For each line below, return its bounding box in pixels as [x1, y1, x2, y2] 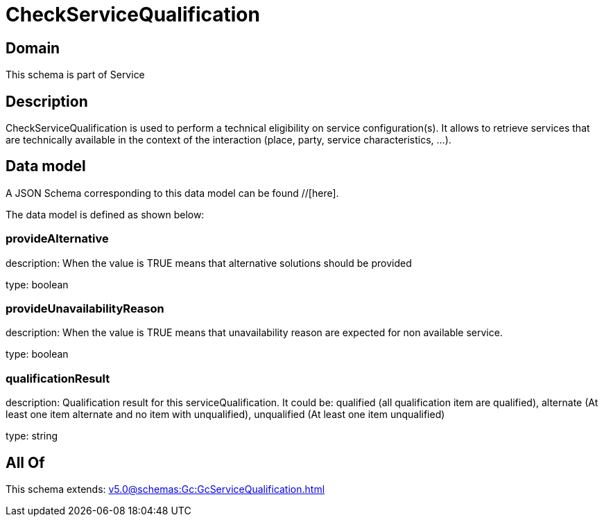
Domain [6, 39, 60, 57]
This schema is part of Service [6, 69, 145, 81]
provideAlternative [6, 232, 109, 246]
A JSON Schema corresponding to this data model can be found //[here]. [6, 186, 339, 199]
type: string [6, 430, 58, 442]
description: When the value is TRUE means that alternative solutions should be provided [6, 256, 412, 269]
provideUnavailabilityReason [6, 301, 164, 315]
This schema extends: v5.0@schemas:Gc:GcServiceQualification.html [6, 482, 325, 495]
